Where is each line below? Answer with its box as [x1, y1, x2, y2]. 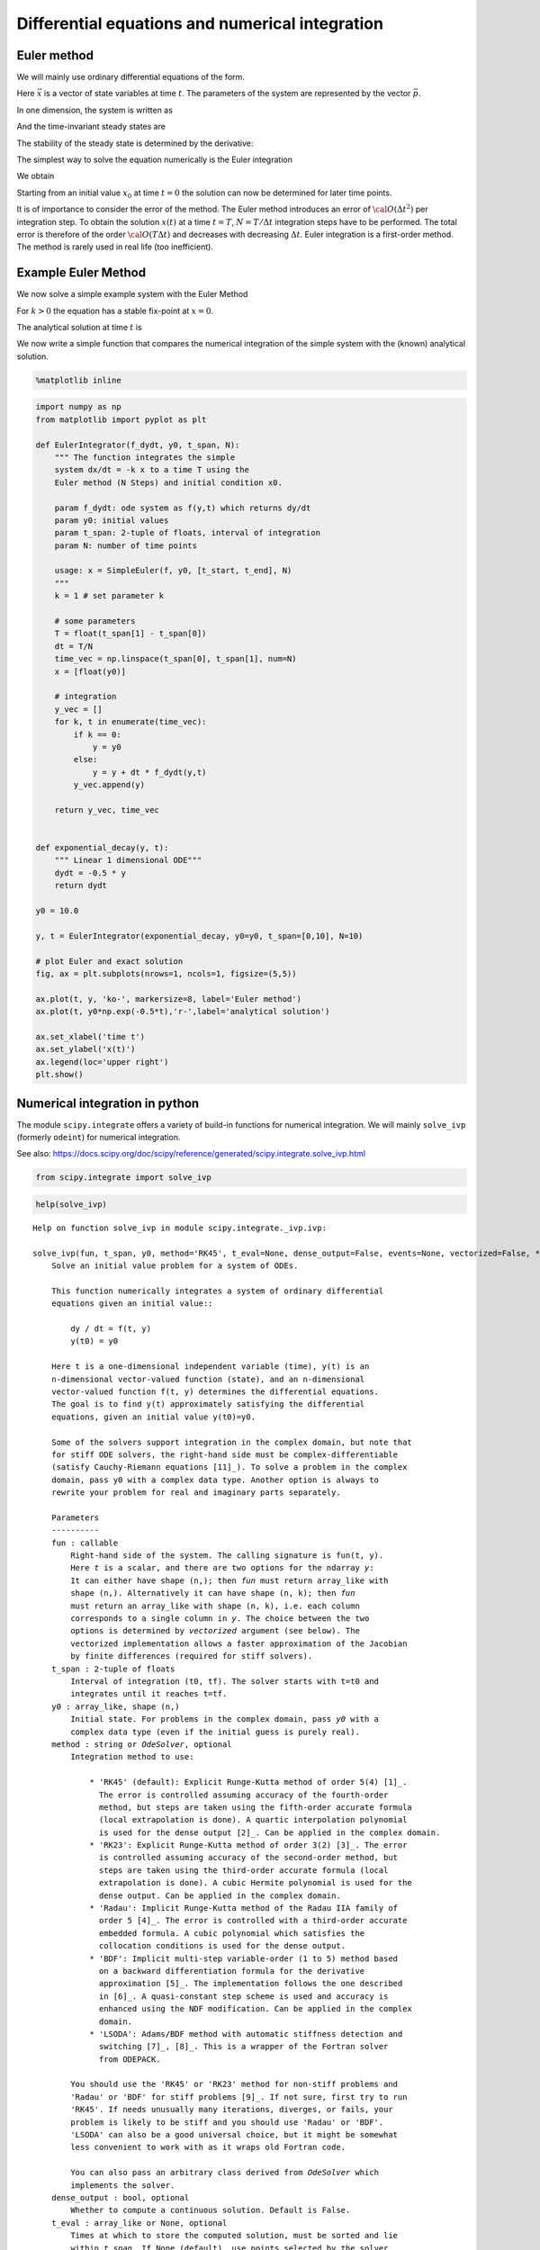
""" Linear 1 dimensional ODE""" [54, 855, 202, 866]
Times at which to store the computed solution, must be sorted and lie [70, 2230, 399, 2241]
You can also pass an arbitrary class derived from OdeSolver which [70, 2167, 380, 2178]
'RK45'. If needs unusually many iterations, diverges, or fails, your [70, 2104, 393, 2115]
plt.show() [35, 1069, 84, 1080]
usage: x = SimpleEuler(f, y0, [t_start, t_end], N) [54, 565, 292, 576]
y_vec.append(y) [73, 779, 146, 790]
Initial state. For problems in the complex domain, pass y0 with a [70, 1714, 380, 1724]
